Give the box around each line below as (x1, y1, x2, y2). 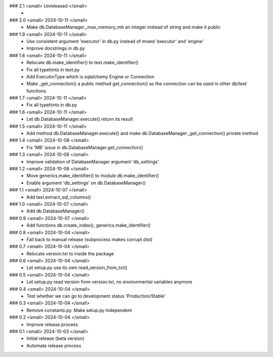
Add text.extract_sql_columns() (26, 194, 91, 200)
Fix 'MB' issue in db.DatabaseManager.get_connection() (26, 144, 144, 150)
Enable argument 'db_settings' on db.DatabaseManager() (26, 180, 146, 186)
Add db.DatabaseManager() (26, 208, 85, 214)
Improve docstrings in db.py (26, 46, 85, 52)
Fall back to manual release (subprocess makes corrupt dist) (26, 236, 153, 242)
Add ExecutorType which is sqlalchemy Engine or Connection (26, 73, 155, 79)
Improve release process (26, 321, 78, 327)
